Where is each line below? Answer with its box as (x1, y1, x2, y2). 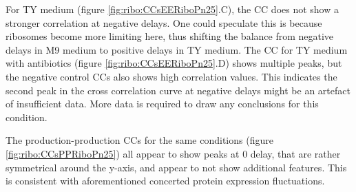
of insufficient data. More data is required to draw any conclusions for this (6, 96, 319, 111)
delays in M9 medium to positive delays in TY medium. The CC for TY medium (6, 42, 348, 56)
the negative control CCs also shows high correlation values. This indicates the (6, 69, 337, 83)
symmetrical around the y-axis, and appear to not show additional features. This (6, 160, 347, 174)
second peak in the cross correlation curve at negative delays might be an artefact (6, 83, 350, 97)
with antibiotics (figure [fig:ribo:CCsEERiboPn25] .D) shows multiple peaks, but (6, 56, 342, 70)
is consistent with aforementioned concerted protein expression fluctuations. (6, 173, 325, 188)
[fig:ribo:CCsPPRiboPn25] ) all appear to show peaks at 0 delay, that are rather (6, 146, 341, 160)
